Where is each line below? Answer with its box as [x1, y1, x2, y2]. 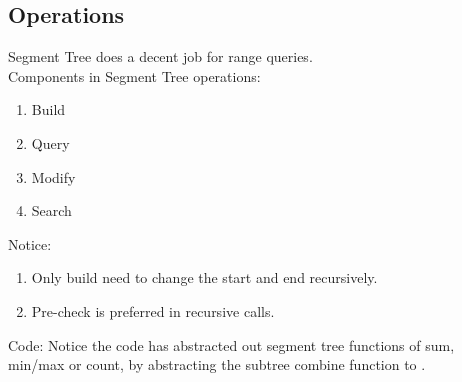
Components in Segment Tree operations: [8, 65, 261, 86]
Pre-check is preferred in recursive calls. [31, 300, 275, 321]
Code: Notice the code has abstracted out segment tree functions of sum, [8, 334, 455, 355]
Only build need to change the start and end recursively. [31, 267, 378, 288]
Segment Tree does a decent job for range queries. [8, 46, 313, 67]
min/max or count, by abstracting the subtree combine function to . [8, 354, 426, 375]
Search [31, 200, 72, 221]
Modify [31, 166, 76, 187]
